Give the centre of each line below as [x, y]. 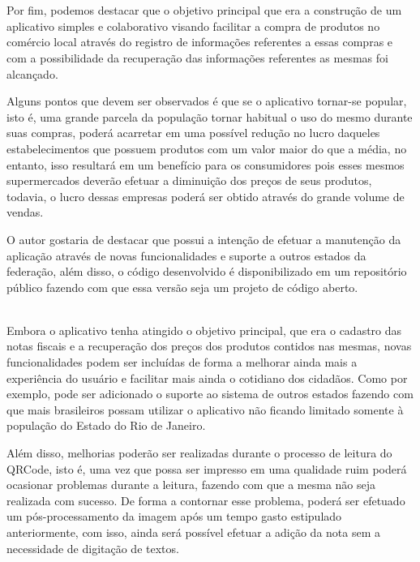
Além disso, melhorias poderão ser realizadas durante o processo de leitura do [199, 453]
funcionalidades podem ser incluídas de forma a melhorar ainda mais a [182, 362]
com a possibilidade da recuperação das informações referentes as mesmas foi [197, 57]
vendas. [25, 212]
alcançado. [32, 73]
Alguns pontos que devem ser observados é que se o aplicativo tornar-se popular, [207, 101]
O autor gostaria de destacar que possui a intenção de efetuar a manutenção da [204, 239]
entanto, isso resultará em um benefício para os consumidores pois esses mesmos [206, 164]
